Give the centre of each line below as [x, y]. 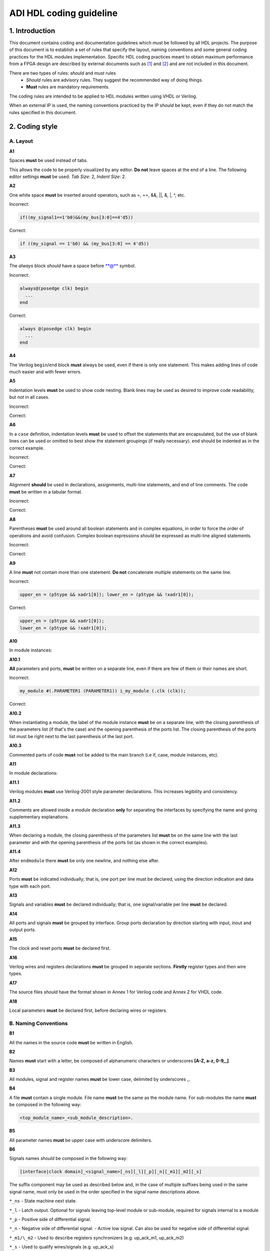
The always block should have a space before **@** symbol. [72, 266]
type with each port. [30, 886]
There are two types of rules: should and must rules [62, 73]
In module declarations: [33, 773]
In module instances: [31, 650]
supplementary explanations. [39, 817]
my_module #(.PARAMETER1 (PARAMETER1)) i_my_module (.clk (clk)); [103, 691]
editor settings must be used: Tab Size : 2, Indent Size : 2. [68, 176]
